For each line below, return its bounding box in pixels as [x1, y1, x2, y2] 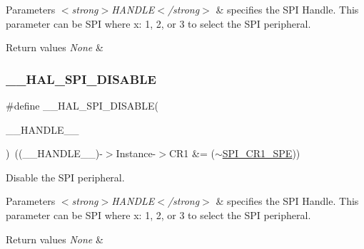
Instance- [116, 146, 156, 161]
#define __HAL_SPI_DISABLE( [6, 98, 158, 112]
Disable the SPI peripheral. [6, 169, 125, 184]
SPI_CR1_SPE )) [222, 146, 300, 161]
